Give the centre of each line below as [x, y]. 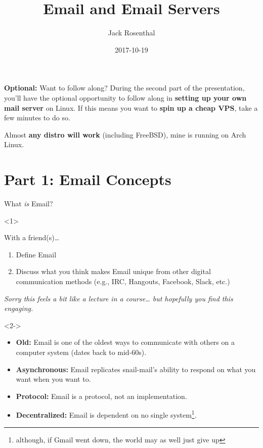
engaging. [19, 308]
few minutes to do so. [37, 118]
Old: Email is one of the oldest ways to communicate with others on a [125, 342]
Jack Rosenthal [131, 33]
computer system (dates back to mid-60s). [81, 352]
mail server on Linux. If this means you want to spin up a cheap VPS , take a [131, 107]
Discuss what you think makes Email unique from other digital [113, 271]
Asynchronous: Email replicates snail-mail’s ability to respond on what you [136, 369]
